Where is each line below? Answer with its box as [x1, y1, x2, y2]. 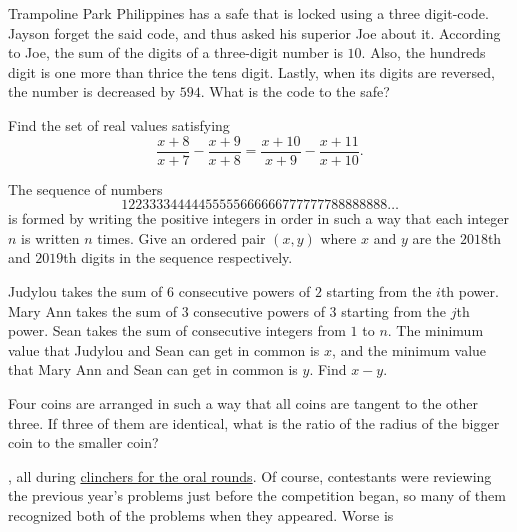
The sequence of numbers [8, 178, 163, 199]
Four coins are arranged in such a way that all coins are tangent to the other [8, 392, 479, 413]
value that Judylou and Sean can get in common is [8, 339, 320, 360]
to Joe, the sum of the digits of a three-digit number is [8, 42, 343, 63]
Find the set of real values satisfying [8, 114, 230, 135]
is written [21, 227, 80, 248]
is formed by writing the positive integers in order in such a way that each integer [8, 208, 510, 229]
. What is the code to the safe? [200, 81, 390, 102]
